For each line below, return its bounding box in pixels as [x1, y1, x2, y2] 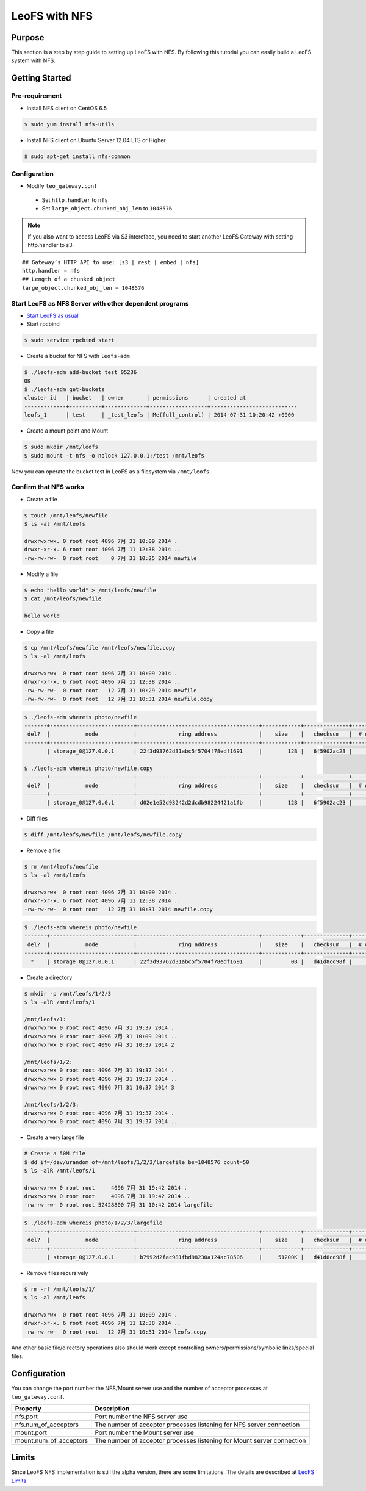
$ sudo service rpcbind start [24, 337, 115, 344]
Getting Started [11, 73, 71, 84]
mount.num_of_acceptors [15, 1436, 88, 1445]
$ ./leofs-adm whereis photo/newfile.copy [24, 765, 153, 772]
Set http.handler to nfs [41, 196, 108, 204]
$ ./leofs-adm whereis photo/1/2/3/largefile [24, 1220, 163, 1226]
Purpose [11, 32, 45, 43]
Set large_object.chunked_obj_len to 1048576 [41, 205, 173, 212]
